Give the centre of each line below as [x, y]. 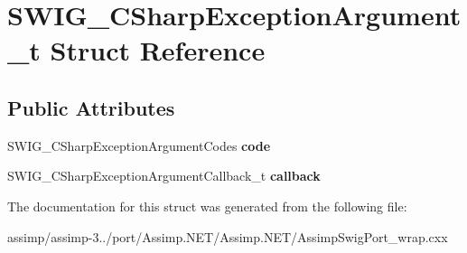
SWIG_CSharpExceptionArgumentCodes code [139, 145]
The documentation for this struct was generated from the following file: [207, 206]
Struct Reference [158, 50]
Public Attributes [91, 107]
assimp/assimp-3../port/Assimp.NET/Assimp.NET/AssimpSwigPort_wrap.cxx [228, 236]
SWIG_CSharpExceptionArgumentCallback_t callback [164, 176]
